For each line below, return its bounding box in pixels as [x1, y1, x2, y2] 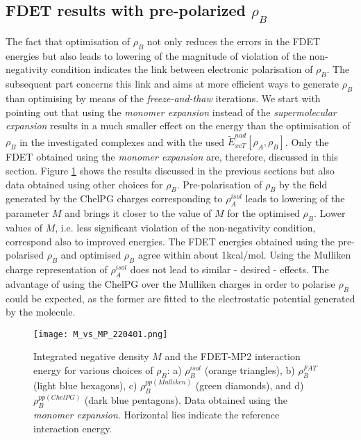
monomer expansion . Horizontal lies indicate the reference [33, 407, 280, 421]
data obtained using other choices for [6, 177, 163, 191]
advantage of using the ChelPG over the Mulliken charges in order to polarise [6, 276, 335, 291]
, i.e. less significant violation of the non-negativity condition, [55, 220, 316, 235]
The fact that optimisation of [6, 34, 130, 48]
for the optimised [227, 206, 300, 220]
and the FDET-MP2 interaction [165, 349, 301, 364]
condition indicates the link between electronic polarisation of [51, 62, 313, 76]
